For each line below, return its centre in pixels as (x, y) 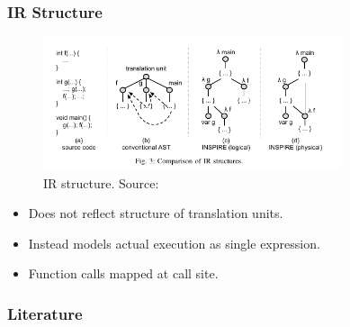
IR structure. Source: (101, 182)
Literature (45, 313)
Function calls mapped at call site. (123, 273)
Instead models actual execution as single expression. (174, 243)
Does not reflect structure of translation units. (156, 213)
